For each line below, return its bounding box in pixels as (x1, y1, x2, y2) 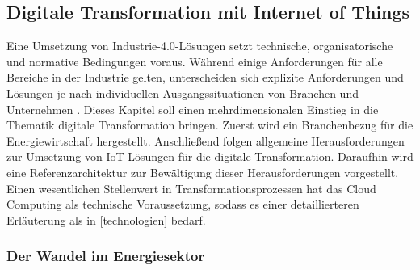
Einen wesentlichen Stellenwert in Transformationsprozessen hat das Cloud (6, 179, 376, 196)
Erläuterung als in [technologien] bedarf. (6, 211, 206, 228)
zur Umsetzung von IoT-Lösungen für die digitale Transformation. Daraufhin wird (6, 148, 414, 165)
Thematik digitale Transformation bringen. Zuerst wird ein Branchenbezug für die (6, 116, 414, 133)
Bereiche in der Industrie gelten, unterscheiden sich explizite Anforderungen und (6, 69, 404, 86)
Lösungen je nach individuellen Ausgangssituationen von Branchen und (6, 84, 359, 101)
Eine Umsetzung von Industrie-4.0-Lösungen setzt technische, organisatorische (6, 37, 393, 54)
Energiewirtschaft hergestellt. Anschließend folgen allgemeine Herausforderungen (6, 132, 405, 149)
